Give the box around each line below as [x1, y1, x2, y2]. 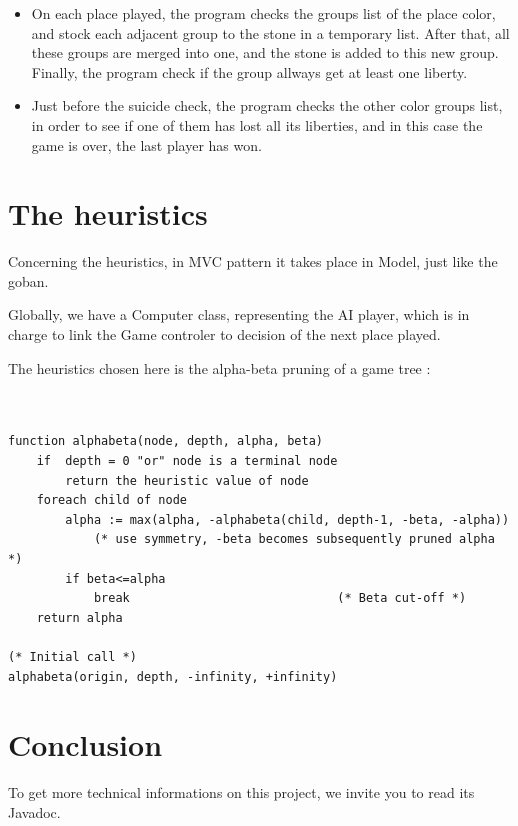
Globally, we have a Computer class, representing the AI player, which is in [8, 304, 470, 325]
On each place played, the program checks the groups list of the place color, [31, 3, 496, 23]
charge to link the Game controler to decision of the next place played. [8, 324, 441, 345]
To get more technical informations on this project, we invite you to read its [8, 782, 475, 803]
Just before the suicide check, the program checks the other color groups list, [31, 95, 503, 116]
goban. [8, 270, 49, 291]
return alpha [36, 610, 123, 625]
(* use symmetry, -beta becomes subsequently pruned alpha [93, 532, 495, 547]
